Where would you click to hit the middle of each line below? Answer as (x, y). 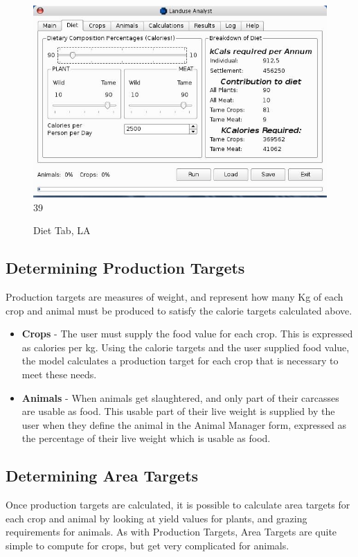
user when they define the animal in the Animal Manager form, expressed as (184, 424)
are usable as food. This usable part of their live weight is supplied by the (178, 411)
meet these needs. (59, 374)
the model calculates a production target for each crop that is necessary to (180, 361)
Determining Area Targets (102, 476)
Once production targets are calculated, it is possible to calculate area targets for (178, 505)
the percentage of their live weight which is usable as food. (146, 438)
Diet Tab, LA (62, 230)
